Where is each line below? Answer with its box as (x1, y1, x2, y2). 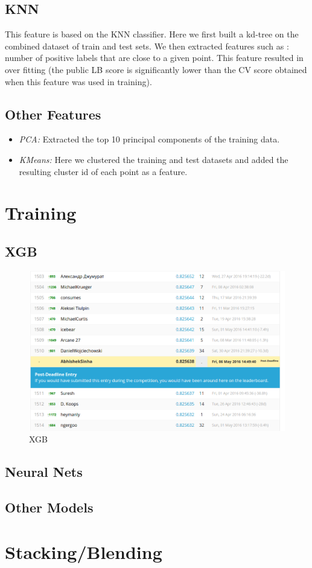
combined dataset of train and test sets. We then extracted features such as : (5, 39, 289, 52)
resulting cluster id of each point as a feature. (19, 165, 188, 177)
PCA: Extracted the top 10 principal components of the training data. (19, 133, 280, 145)
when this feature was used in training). (5, 75, 152, 88)
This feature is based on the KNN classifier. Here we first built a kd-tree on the (5, 28, 299, 40)
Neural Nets (5, 462, 83, 481)
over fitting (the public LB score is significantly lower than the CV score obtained (5, 63, 307, 75)
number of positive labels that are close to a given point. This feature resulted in (5, 51, 304, 64)
